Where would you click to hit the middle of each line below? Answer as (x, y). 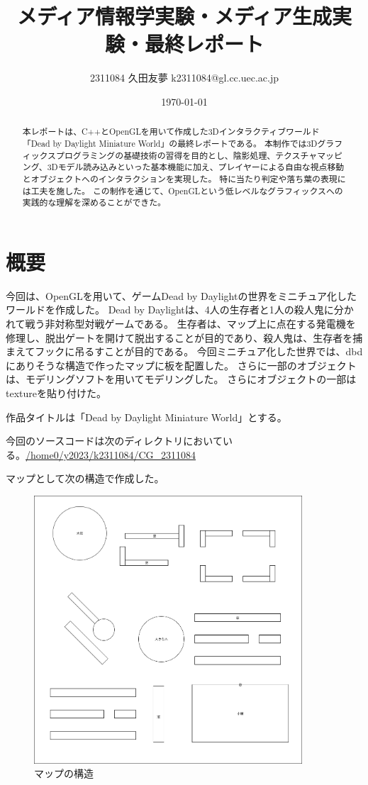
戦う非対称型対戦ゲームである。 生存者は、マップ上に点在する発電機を (190, 324)
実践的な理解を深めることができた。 (94, 202)
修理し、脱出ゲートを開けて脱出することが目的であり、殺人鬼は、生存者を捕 (184, 337)
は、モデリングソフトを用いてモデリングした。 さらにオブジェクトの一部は (181, 379)
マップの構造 (64, 773)
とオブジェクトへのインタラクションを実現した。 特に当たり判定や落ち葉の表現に (184, 178)
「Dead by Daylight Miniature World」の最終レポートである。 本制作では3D (170, 143)
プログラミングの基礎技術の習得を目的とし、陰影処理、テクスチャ (187, 155)
